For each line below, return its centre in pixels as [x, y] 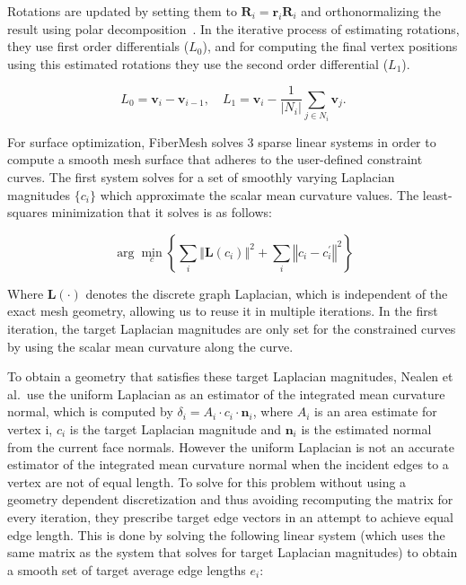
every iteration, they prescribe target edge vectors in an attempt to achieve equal [230, 516]
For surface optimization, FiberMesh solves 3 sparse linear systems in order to [222, 141]
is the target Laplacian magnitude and [175, 428]
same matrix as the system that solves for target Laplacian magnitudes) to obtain [233, 552]
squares [27, 212]
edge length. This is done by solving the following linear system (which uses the [226, 534]
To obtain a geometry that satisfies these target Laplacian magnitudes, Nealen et [230, 376]
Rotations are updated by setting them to [122, 11]
